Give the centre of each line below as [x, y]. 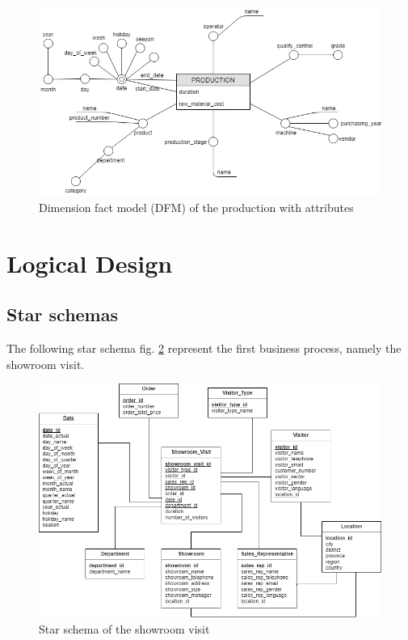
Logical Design [90, 263]
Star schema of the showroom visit [124, 628]
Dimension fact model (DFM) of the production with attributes [196, 208]
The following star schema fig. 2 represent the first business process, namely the [204, 348]
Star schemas [63, 314]
